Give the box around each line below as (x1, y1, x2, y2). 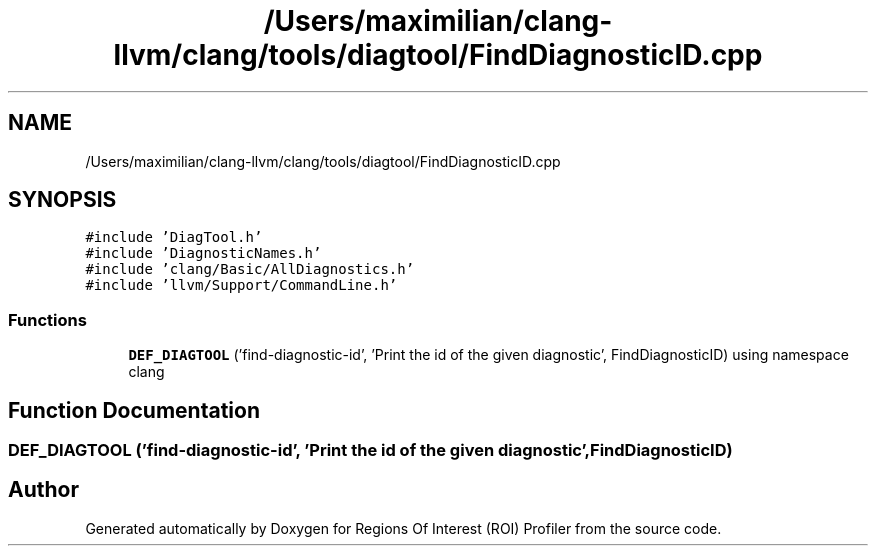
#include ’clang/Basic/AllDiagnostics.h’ (85, 261, 415, 278)
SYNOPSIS (8, 187, 117, 213)
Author (8, 477, 79, 503)
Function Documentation (8, 397, 260, 423)
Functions (8, 309, 87, 330)
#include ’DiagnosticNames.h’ (85, 245, 322, 262)
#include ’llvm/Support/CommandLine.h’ (85, 277, 398, 294)
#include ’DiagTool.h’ (85, 229, 263, 246)
